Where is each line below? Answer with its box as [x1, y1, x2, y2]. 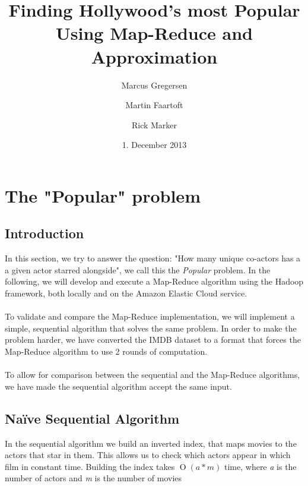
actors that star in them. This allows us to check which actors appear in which [5, 449, 291, 461]
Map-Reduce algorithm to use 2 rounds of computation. [5, 345, 208, 358]
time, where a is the [224, 460, 297, 472]
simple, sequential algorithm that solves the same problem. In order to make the [5, 321, 297, 334]
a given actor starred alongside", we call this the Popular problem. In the [5, 263, 271, 276]
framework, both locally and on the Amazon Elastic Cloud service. [5, 287, 247, 299]
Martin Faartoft [125, 99, 183, 111]
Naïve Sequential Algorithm [5, 409, 180, 427]
